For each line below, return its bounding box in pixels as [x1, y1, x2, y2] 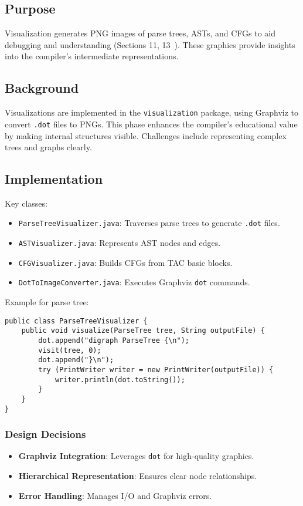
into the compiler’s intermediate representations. [5, 50, 179, 62]
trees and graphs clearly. [5, 141, 92, 153]
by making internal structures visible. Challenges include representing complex [5, 129, 287, 141]
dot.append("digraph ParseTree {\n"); [38, 336, 189, 345]
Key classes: [5, 197, 47, 209]
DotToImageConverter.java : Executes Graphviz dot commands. [18, 276, 250, 288]
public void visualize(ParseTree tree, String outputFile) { [21, 326, 265, 335]
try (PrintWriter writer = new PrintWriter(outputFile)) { [38, 365, 274, 374]
